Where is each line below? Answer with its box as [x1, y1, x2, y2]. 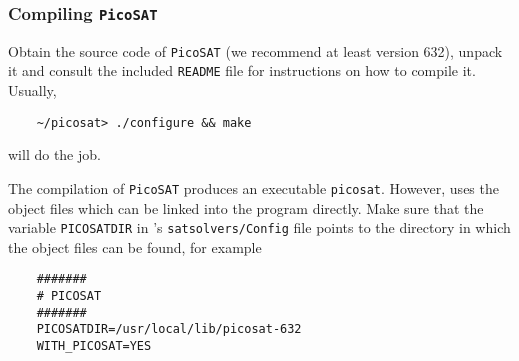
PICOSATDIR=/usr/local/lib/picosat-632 [36, 322, 302, 337]
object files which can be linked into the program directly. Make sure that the [8, 197, 484, 218]
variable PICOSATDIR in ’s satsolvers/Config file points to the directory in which [8, 217, 511, 238]
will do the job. [8, 144, 101, 165]
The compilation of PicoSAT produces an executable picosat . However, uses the [8, 177, 499, 198]
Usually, [8, 80, 57, 101]
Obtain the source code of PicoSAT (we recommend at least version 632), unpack [8, 40, 503, 61]
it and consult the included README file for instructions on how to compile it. [8, 60, 476, 81]
